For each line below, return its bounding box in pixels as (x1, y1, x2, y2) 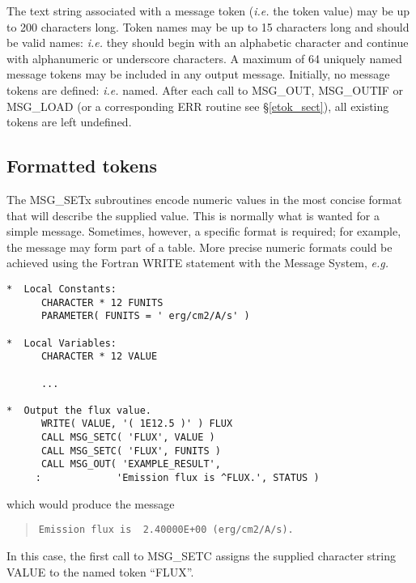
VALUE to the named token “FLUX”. (6, 563, 194, 580)
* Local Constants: (6, 283, 117, 295)
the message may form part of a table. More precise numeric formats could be (6, 238, 393, 255)
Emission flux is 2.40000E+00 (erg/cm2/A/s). (38, 524, 294, 536)
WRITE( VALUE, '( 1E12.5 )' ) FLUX (40, 418, 233, 430)
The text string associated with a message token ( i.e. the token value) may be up (6, 2, 410, 19)
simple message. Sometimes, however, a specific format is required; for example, (6, 223, 401, 240)
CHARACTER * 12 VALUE (40, 351, 158, 363)
